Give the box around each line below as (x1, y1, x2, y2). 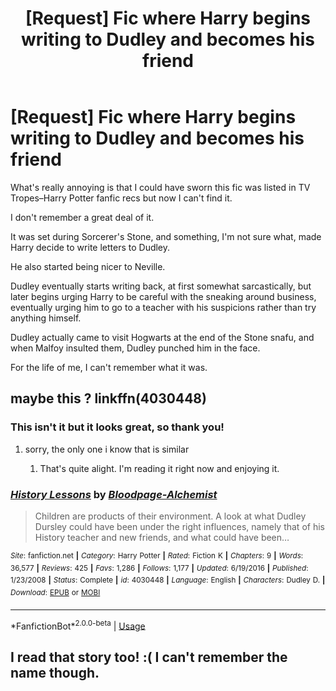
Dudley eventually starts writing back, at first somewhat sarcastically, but (10, 280, 312, 292)
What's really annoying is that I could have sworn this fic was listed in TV (10, 181, 311, 193)
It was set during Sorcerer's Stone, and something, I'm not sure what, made (10, 230, 322, 242)
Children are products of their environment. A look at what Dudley (34, 510, 307, 522)
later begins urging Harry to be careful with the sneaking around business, (10, 290, 317, 302)
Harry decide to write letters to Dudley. (10, 241, 171, 253)
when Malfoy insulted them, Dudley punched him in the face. (10, 342, 261, 354)
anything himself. (10, 312, 82, 324)
